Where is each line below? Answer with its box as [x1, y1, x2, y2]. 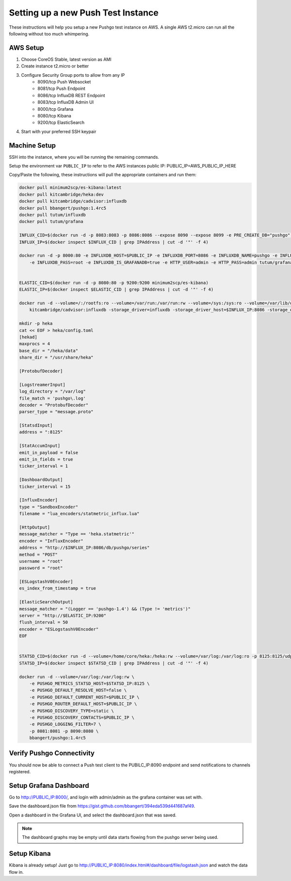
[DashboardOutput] [19, 477, 63, 482]
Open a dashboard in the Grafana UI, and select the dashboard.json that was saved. [9, 812, 177, 818]
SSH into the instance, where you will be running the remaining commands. [9, 154, 160, 160]
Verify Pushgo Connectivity [9, 749, 95, 757]
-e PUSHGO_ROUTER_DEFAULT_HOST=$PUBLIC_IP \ [29, 701, 137, 707]
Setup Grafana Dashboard [9, 781, 89, 790]
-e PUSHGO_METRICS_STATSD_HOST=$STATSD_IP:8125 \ [29, 681, 150, 686]
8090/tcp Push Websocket [37, 79, 91, 85]
